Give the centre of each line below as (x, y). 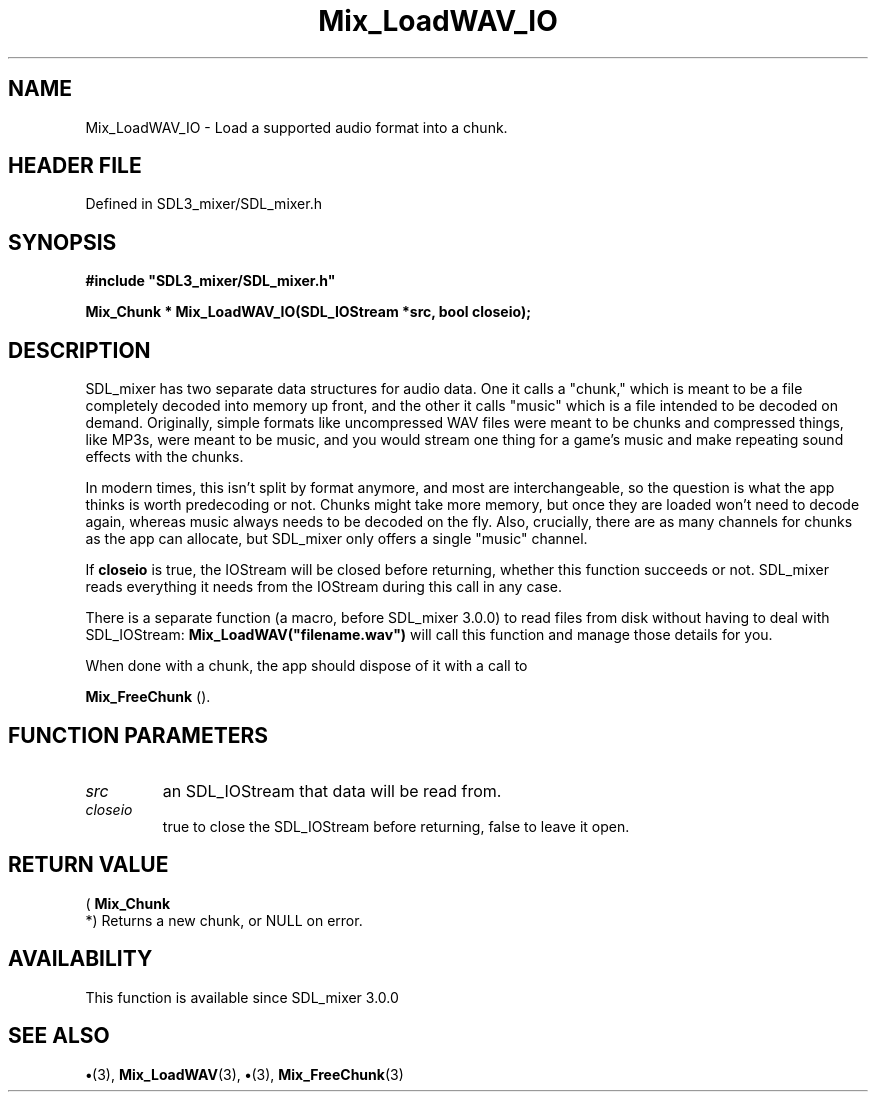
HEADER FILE (75, 166)
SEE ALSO (59, 1036)
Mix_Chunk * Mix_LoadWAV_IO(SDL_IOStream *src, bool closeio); (308, 312)
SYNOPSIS (62, 242)
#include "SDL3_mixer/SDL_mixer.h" (210, 281)
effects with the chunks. (164, 457)
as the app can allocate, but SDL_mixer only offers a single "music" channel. (336, 539)
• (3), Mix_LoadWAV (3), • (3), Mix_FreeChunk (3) (244, 1074)
